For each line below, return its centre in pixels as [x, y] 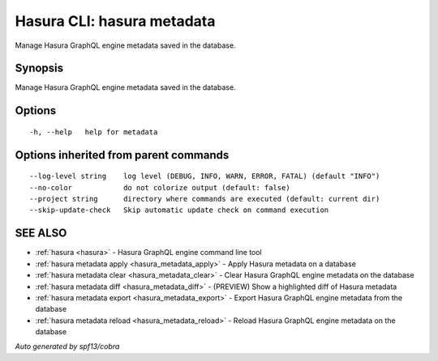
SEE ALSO [41, 234]
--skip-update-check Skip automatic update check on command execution [179, 210]
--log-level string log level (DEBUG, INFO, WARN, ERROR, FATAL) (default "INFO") [205, 176]
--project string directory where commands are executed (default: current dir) [205, 199]
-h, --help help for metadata [94, 132]
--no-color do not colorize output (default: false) [160, 187]
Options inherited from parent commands [122, 155]
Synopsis [39, 68]
